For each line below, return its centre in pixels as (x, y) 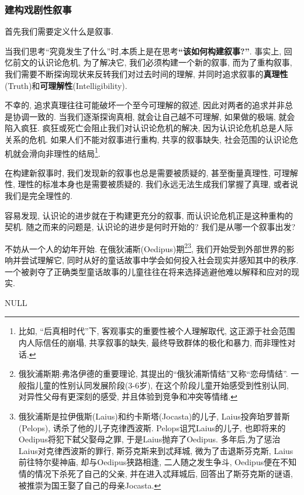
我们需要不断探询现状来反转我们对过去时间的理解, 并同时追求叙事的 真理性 (146, 74)
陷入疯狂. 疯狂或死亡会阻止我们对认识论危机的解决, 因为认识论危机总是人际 (149, 128)
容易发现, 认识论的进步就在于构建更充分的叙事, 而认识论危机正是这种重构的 (149, 215)
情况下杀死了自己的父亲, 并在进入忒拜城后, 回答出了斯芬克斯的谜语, (164, 473)
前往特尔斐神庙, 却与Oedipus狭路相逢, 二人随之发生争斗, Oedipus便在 (149, 462)
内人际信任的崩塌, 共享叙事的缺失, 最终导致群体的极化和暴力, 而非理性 (153, 342)
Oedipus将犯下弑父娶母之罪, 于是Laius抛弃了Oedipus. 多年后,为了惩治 (149, 439)
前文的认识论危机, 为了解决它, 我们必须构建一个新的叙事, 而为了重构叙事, (152, 62)
